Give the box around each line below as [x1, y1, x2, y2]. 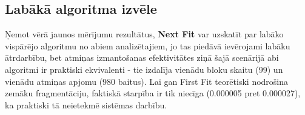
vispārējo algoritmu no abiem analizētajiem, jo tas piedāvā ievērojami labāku [5, 39, 290, 52]
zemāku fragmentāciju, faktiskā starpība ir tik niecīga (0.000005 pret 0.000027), [5, 87, 301, 99]
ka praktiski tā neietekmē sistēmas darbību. [5, 98, 167, 111]
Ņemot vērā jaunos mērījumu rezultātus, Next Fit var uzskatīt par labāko [5, 28, 284, 40]
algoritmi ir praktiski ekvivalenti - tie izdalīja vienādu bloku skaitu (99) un [5, 63, 283, 75]
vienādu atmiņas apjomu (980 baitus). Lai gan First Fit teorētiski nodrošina [5, 75, 289, 87]
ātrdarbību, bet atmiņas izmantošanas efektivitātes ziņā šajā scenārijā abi [5, 51, 279, 64]
